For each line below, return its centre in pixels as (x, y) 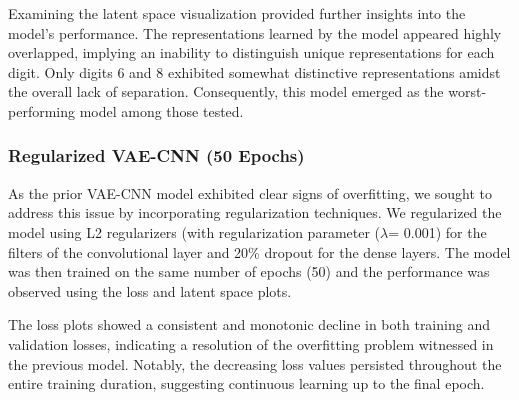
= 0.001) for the (437, 231)
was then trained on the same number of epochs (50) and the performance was (249, 271)
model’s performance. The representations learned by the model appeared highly (255, 32)
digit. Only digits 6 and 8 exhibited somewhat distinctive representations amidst (254, 71)
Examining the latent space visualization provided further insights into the (237, 13)
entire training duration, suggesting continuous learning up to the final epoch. (246, 383)
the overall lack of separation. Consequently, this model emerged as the (226, 91)
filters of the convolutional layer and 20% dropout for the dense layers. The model (259, 251)
